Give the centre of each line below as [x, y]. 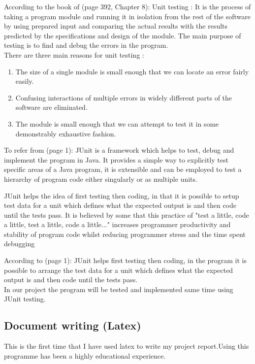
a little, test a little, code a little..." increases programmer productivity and [117, 224]
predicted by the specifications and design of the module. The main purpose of [123, 35]
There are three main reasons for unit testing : [74, 54]
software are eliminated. [51, 107]
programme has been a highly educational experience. [85, 355]
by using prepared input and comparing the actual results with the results [116, 26]
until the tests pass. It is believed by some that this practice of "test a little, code [127, 215]
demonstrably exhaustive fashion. [66, 133]
